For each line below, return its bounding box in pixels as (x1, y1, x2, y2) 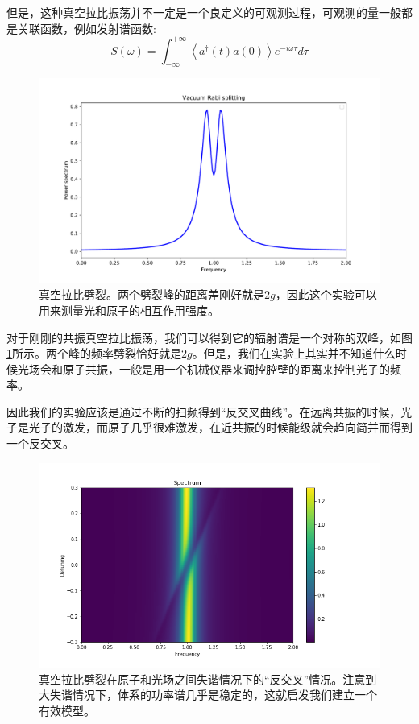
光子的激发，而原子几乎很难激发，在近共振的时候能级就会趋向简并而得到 (28, 419, 413, 436)
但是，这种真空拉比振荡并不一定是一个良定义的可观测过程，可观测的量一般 (6, 4, 401, 20)
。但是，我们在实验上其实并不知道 (192, 345, 373, 362)
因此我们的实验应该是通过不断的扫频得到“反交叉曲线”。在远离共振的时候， (6, 403, 401, 420)
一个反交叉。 (6, 435, 74, 452)
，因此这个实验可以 (275, 286, 377, 303)
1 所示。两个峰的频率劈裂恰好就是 (6, 345, 181, 362)
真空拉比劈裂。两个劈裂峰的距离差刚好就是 (39, 286, 264, 303)
